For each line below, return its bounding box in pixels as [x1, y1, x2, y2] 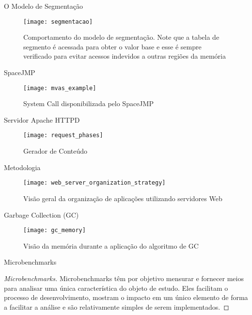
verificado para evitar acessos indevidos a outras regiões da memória [23, 51, 226, 61]
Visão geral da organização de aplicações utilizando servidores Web [23, 193, 222, 203]
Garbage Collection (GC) [4, 209, 79, 220]
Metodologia [4, 162, 41, 172]
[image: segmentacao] [23, 18, 93, 25]
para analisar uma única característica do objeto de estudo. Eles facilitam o [4, 283, 228, 293]
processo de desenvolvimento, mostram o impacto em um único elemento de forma [4, 292, 248, 302]
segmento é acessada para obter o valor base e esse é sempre [23, 41, 202, 51]
